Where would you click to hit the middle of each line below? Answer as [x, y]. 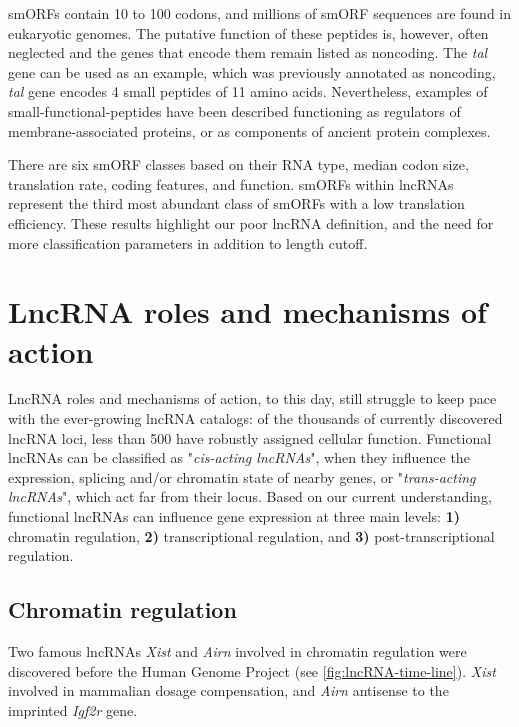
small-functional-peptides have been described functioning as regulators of [234, 110]
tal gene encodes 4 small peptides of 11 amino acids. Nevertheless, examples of [248, 91]
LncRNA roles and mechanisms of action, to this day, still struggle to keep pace [252, 398]
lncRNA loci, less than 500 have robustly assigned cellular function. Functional [250, 437]
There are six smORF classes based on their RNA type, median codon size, [238, 164]
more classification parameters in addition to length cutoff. [188, 242]
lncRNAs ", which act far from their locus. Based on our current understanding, [250, 496]
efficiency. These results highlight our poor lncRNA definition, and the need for [251, 222]
